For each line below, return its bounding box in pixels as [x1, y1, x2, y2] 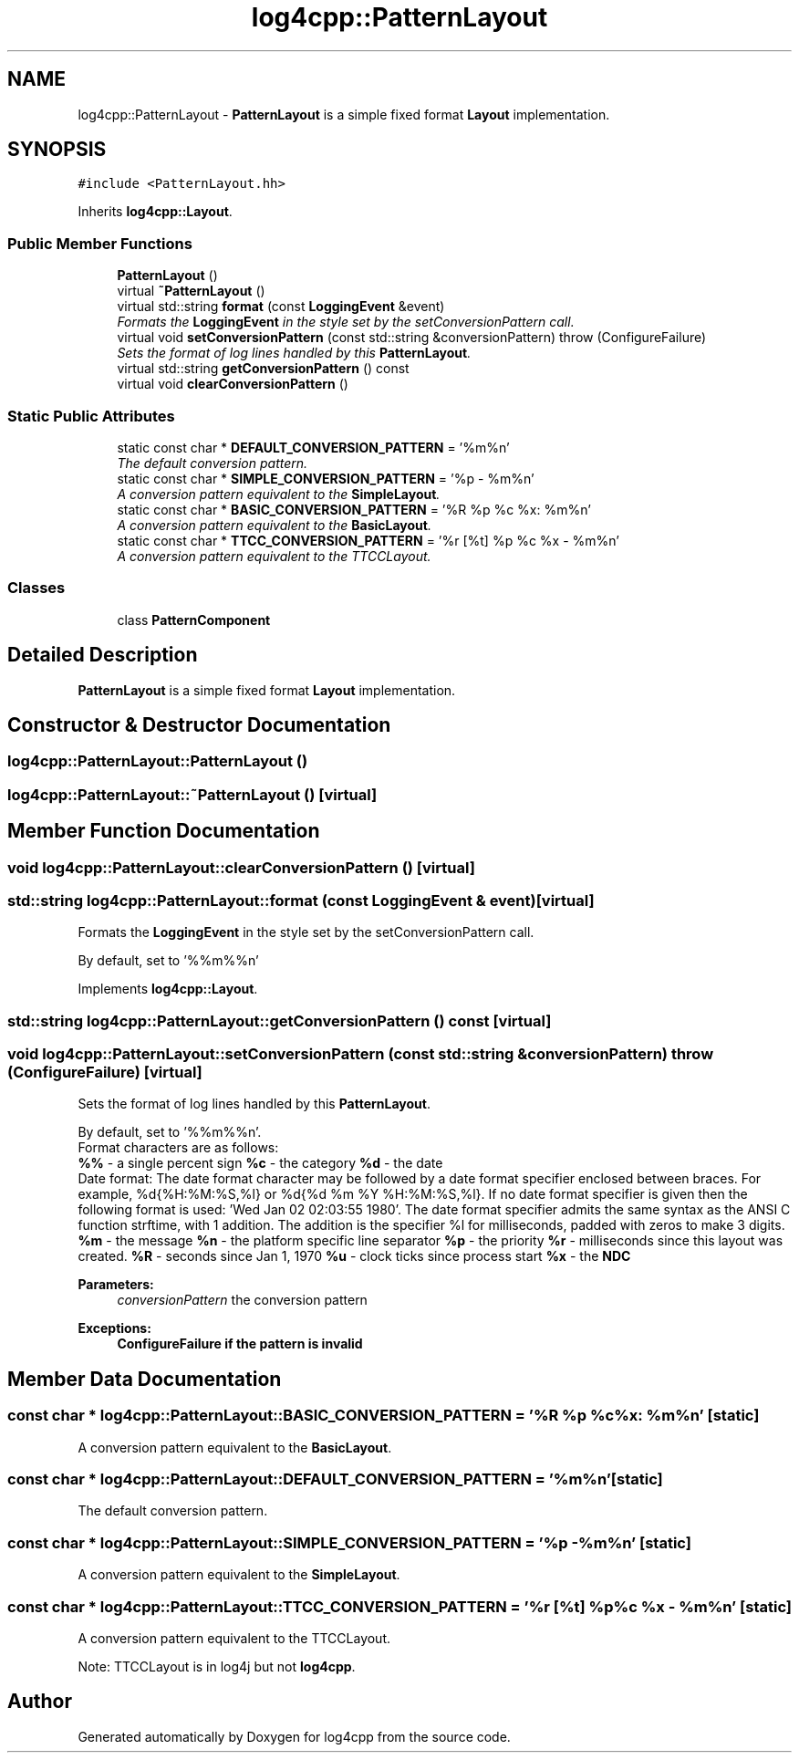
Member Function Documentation [7, 819, 320, 843]
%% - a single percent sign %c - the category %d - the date [78, 1155, 443, 1172]
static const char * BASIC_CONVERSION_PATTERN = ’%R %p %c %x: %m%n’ [117, 501, 591, 517]
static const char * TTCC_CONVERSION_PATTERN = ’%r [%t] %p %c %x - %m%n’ [117, 532, 619, 548]
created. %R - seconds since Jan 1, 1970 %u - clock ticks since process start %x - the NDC [78, 1248, 631, 1265]
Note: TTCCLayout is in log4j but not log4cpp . [78, 1658, 356, 1674]
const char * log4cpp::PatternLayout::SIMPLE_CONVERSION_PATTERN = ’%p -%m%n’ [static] [7, 1533, 691, 1552]
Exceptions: [78, 1320, 151, 1337]
